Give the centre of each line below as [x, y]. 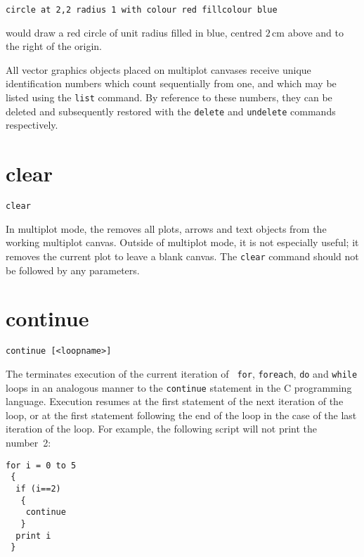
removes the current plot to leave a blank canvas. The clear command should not [182, 256]
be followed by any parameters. [73, 270]
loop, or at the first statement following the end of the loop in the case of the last [181, 415]
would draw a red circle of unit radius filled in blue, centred [134, 32]
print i [33, 536]
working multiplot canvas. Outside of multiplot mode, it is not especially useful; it [182, 242]
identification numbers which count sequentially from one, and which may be [171, 83]
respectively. [32, 125]
